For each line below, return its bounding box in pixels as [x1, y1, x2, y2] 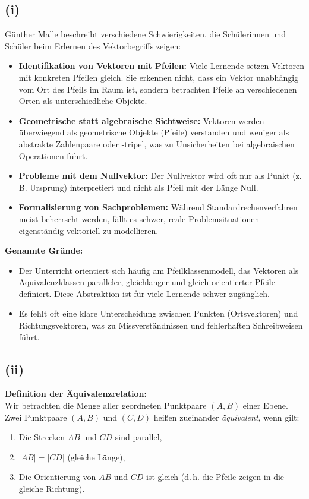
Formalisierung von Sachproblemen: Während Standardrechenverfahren [18, 201, 298, 213]
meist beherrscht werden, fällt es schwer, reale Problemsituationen [18, 212, 260, 225]
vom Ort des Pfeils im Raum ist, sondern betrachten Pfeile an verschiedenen [18, 83, 297, 95]
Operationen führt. [18, 149, 88, 162]
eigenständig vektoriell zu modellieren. [18, 224, 159, 236]
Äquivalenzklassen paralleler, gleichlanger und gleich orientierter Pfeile [18, 276, 275, 288]
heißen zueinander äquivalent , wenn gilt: [153, 410, 299, 423]
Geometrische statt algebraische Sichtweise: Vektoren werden [18, 114, 264, 127]
